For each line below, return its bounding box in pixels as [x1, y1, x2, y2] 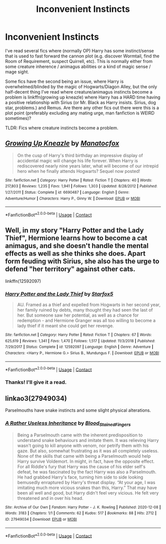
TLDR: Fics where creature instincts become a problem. [5, 125, 119, 131]
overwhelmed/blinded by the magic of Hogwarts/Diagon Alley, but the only [5, 83, 157, 90]
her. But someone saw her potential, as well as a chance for [17, 312, 139, 318]
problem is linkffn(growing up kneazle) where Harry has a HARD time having [5, 94, 161, 100]
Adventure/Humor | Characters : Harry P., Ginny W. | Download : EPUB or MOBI [5, 196, 140, 201]
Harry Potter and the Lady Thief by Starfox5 [5, 290, 114, 297]
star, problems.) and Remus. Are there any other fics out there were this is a [5, 105, 159, 110]
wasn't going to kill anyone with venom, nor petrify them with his [17, 442, 149, 448]
